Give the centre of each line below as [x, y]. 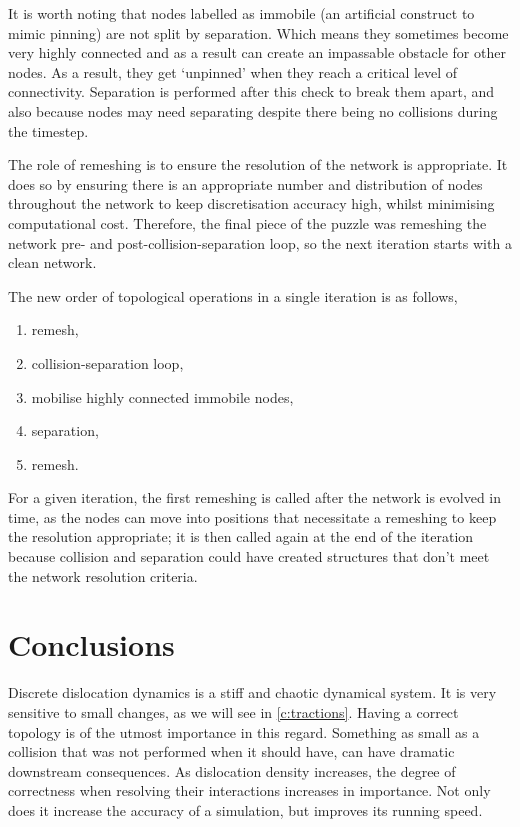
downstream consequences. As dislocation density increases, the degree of [232, 770]
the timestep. [48, 130]
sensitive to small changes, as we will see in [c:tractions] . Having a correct [233, 711]
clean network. [52, 262]
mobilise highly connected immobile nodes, [162, 396]
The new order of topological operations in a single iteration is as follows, [233, 295]
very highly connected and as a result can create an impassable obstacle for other [257, 52]
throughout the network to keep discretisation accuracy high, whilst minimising [251, 203]
